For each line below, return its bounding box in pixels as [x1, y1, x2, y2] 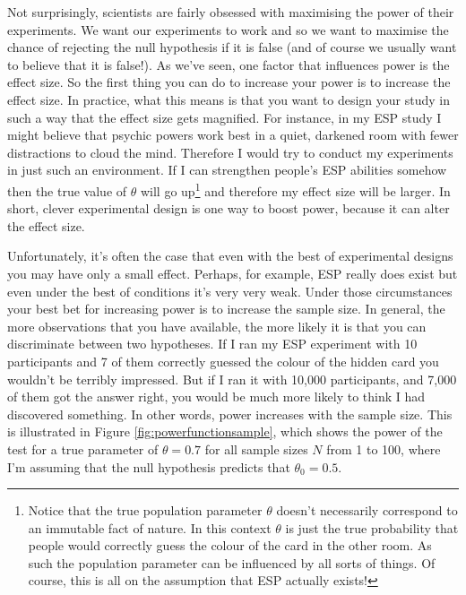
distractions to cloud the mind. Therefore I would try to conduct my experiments [7, 142, 453, 161]
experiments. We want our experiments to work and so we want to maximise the [7, 20, 449, 39]
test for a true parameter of [7, 439, 159, 458]
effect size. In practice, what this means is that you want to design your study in [7, 90, 450, 108]
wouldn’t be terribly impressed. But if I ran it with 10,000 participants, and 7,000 [7, 369, 457, 388]
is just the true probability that [285, 518, 459, 537]
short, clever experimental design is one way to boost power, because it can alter [7, 199, 450, 218]
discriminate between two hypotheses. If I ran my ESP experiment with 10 [7, 334, 418, 353]
